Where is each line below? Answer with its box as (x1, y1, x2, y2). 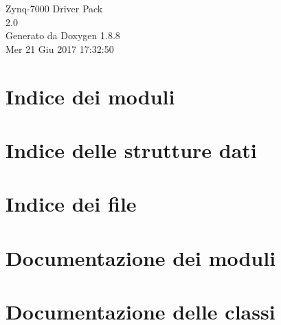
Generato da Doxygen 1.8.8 (5, 28, 120, 43)
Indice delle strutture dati (5, 135, 257, 164)
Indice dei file (5, 190, 137, 218)
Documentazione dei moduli (5, 243, 276, 271)
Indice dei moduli (5, 82, 175, 110)
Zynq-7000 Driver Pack (5, 1, 103, 15)
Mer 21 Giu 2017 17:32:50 (5, 41, 114, 56)
